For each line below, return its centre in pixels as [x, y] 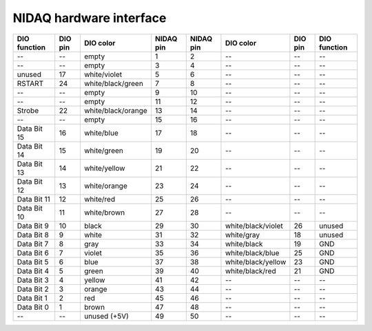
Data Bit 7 [33, 244]
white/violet [103, 74]
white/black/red [250, 270]
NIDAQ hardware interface [90, 18]
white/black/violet [254, 226]
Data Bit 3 [33, 280]
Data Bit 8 [33, 235]
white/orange [105, 186]
